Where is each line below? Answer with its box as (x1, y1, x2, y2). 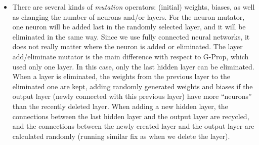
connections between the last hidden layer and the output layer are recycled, (12, 111, 249, 121)
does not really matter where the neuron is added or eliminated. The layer (12, 41, 243, 52)
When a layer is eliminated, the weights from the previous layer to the (12, 71, 230, 82)
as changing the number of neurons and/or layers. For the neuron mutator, (12, 11, 245, 22)
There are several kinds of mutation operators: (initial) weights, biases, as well (12, 2, 255, 12)
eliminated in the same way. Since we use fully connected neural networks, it (12, 31, 250, 42)
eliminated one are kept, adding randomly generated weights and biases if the (12, 81, 253, 91)
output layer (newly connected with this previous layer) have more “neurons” (12, 91, 252, 101)
